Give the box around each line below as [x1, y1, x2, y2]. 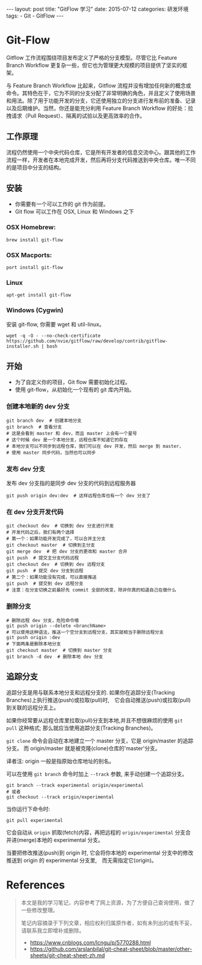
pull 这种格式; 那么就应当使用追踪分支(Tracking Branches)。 [6, 724, 156, 731]
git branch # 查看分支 [6, 424, 62, 430]
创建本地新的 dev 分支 [6, 403, 70, 411]
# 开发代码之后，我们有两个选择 [6, 529, 75, 535]
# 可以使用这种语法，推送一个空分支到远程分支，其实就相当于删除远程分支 [6, 629, 164, 635]
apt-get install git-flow [6, 292, 71, 298]
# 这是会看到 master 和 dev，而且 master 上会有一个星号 [6, 430, 137, 436]
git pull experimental [6, 817, 63, 823]
